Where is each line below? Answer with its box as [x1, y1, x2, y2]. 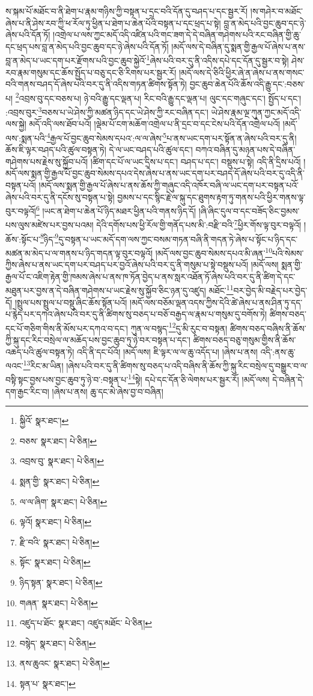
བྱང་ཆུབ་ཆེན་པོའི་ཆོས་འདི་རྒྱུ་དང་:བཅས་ [189, 78, 305, 90]
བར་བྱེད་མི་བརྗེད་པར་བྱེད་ [233, 284, 308, 296]
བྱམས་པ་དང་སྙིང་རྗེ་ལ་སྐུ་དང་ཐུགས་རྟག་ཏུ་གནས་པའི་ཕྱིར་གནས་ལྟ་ [117, 190, 306, 203]
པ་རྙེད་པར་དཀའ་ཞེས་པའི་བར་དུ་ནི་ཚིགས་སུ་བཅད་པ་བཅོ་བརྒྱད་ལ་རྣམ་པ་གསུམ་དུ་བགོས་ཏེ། [5, 308, 267, 320]
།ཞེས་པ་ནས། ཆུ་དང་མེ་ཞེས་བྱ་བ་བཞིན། [52, 385, 163, 397]
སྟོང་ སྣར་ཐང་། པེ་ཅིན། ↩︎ [19, 556, 91, 568]
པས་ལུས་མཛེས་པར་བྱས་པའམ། [5, 219, 94, 231]
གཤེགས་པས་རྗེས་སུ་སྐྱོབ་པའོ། [5, 155, 88, 167]
